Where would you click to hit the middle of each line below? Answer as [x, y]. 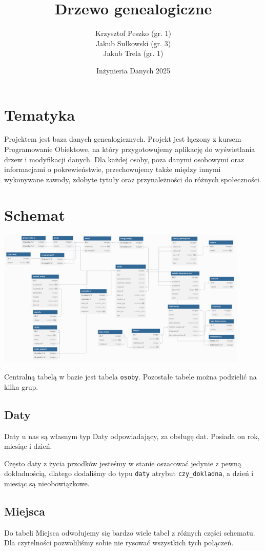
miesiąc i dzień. [28, 446]
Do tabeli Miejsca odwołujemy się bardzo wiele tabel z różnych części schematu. [130, 532]
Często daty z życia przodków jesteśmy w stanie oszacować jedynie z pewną [123, 463]
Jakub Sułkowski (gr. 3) [133, 43]
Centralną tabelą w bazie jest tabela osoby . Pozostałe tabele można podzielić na [130, 377]
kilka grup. [21, 386]
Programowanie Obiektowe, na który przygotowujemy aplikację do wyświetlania [130, 149]
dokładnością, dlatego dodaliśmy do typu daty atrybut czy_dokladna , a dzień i [129, 473]
